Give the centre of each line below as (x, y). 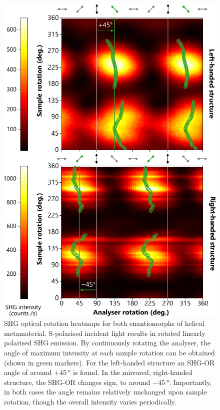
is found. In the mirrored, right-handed (132, 372)
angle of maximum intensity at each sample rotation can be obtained (109, 353)
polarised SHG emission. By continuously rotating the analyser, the (107, 343)
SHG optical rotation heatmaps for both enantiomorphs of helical (104, 323)
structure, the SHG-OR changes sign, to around (77, 382)
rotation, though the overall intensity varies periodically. (90, 402)
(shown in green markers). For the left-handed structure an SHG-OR (109, 362)
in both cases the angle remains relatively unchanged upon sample (105, 392)
